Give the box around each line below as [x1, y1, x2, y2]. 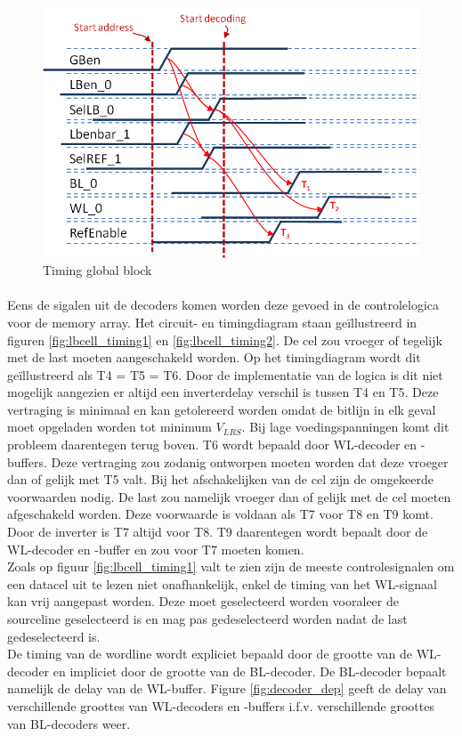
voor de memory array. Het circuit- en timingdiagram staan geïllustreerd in [7, 312, 417, 331]
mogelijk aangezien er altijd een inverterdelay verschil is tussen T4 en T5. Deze [7, 383, 439, 401]
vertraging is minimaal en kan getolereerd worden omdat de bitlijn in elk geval [7, 400, 436, 418]
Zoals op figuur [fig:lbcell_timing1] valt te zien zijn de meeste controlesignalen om [7, 557, 455, 576]
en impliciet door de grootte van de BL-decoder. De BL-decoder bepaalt [53, 661, 447, 680]
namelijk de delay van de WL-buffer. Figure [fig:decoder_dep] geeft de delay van [7, 679, 447, 698]
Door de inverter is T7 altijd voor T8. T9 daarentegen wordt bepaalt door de [7, 522, 428, 541]
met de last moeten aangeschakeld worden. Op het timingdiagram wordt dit [7, 348, 421, 367]
